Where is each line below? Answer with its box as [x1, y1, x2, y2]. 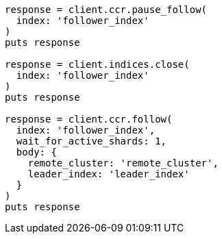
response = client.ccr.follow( [5, 114, 173, 125]
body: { [16, 147, 57, 158]
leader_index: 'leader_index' [27, 168, 190, 179]
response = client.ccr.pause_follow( [5, 4, 208, 15]
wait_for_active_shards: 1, [16, 136, 167, 147]
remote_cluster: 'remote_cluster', [27, 158, 219, 168]
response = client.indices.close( [5, 59, 190, 70]
